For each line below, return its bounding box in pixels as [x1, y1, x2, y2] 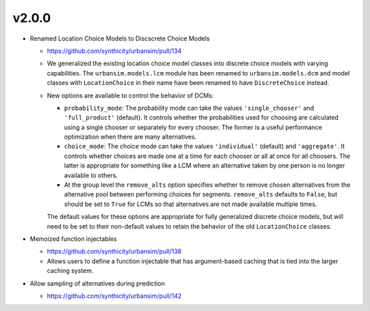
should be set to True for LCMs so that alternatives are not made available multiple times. [64, 200, 318, 208]
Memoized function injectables [29, 234, 117, 243]
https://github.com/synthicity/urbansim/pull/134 [47, 47, 182, 55]
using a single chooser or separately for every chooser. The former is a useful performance [64, 123, 322, 131]
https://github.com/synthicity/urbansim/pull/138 [47, 247, 182, 255]
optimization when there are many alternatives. [64, 133, 197, 141]
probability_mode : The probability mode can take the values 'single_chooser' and [64, 104, 314, 112]
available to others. [64, 171, 118, 179]
